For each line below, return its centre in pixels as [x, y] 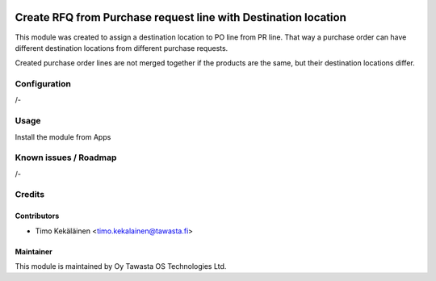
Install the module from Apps [63, 136]
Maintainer [34, 251]
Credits [29, 195]
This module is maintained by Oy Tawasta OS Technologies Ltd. [121, 266]
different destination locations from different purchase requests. [122, 48]
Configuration [43, 84]
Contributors [37, 216]
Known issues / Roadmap [66, 157]
